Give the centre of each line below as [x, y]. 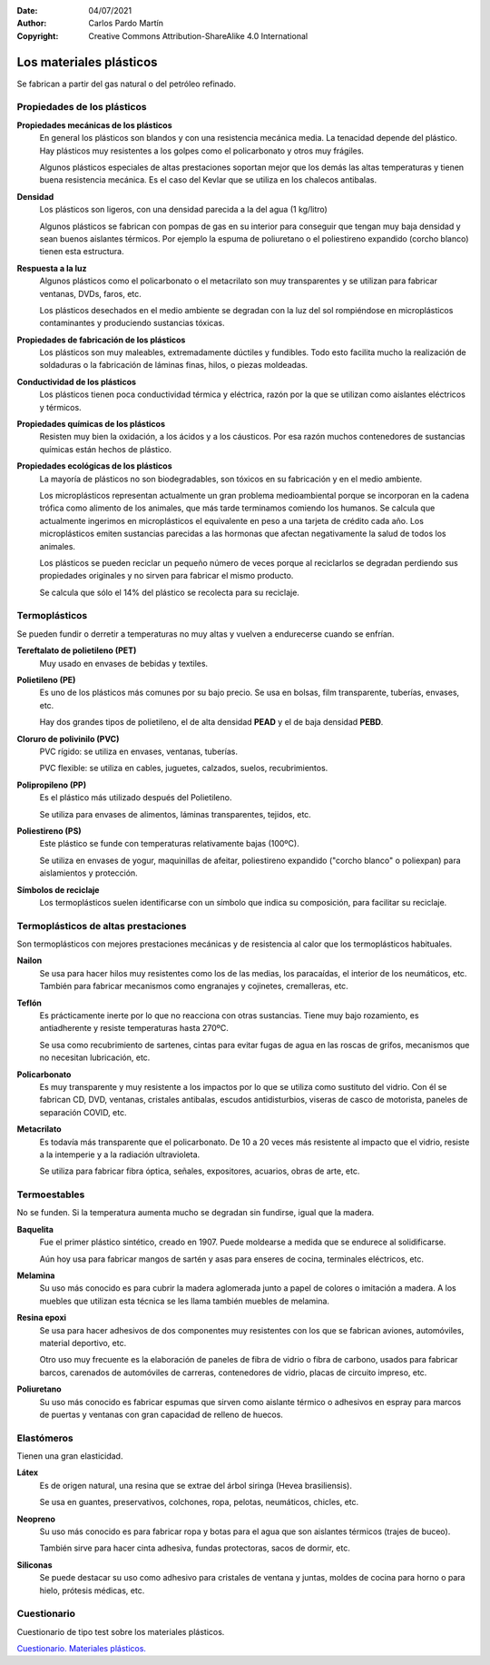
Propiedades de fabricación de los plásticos [101, 340]
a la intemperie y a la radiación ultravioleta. [120, 1155]
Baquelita [35, 1229]
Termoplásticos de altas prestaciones [102, 926]
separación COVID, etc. [83, 1112]
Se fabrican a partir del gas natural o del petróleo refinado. [126, 84]
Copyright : [38, 35]
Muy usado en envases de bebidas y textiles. [124, 663]
